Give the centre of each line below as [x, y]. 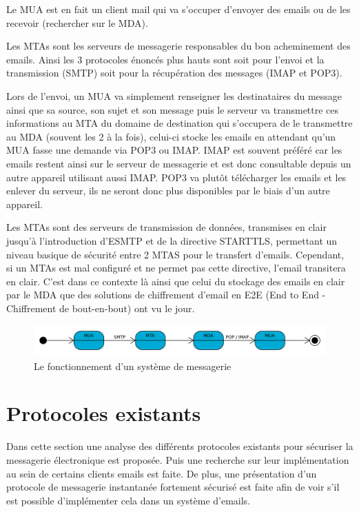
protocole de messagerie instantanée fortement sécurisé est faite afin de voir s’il [173, 487]
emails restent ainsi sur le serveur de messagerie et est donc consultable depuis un [179, 163]
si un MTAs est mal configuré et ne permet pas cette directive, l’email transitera [176, 268]
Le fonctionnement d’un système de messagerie [133, 366]
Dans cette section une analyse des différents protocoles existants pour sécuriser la [180, 446]
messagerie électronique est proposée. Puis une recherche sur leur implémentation [178, 459]
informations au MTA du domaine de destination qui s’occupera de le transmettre [179, 123]
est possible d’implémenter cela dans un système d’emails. [129, 500]
